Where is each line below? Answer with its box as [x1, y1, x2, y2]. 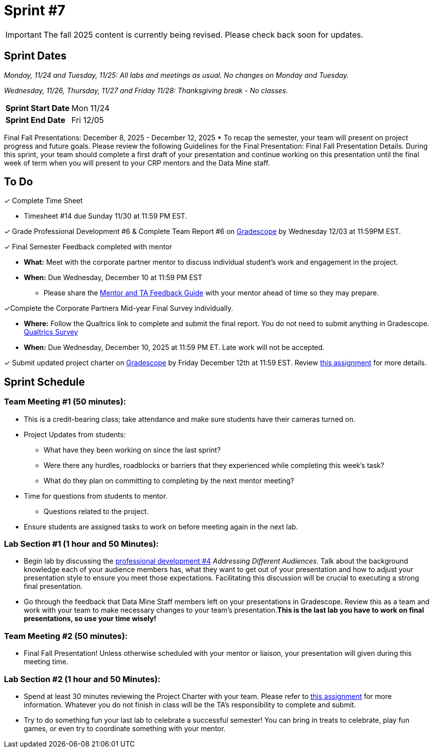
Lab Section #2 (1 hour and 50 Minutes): [4, 674, 161, 684]
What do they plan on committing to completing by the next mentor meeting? [44, 476, 294, 485]
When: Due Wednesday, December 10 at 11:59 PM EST [24, 273, 203, 282]
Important [5, 29, 42, 40]
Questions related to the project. [44, 507, 149, 516]
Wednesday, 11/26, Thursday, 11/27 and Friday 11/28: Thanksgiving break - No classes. [4, 86, 288, 95]
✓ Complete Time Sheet [4, 196, 83, 205]
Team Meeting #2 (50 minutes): [4, 631, 128, 641]
